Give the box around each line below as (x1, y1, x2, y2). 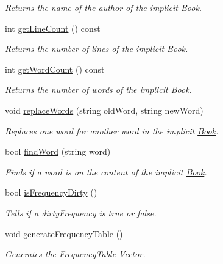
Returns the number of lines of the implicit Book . (5, 42, 188, 55)
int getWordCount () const (5, 62, 105, 75)
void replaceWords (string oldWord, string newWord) (5, 103, 204, 116)
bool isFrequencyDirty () (5, 186, 97, 199)
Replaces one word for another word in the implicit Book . (5, 124, 219, 137)
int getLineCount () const (5, 21, 101, 34)
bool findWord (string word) (5, 145, 111, 158)
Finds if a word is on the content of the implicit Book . (5, 165, 207, 178)
